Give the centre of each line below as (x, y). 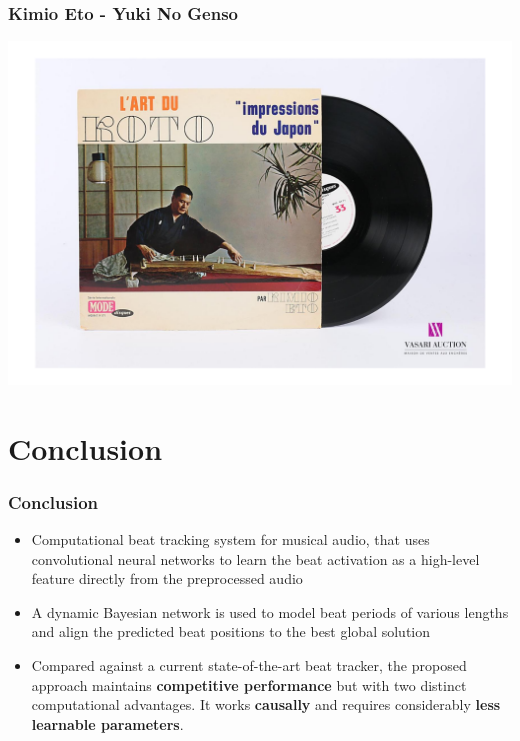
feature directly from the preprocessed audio (167, 578)
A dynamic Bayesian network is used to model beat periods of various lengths (270, 611)
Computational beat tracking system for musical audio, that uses (230, 538)
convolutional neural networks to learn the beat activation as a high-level (255, 558)
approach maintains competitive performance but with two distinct (249, 684)
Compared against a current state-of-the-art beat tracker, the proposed (249, 664)
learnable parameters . (107, 723)
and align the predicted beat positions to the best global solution (231, 631)
